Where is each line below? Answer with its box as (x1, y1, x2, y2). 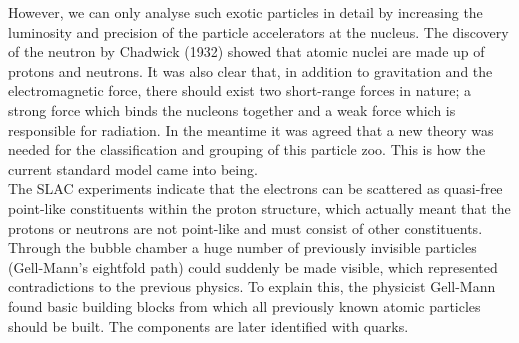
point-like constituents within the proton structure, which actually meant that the (8, 197, 511, 218)
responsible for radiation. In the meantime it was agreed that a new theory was (8, 119, 494, 140)
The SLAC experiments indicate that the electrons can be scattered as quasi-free (8, 178, 503, 199)
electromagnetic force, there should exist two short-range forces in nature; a (8, 80, 471, 101)
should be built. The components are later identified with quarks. (8, 315, 409, 336)
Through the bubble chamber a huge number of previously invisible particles (8, 237, 477, 258)
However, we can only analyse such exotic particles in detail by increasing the (8, 2, 483, 22)
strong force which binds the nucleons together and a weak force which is (8, 99, 456, 120)
